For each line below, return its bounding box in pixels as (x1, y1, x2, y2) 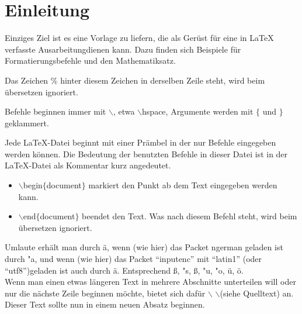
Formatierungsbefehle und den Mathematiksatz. (5, 54, 176, 67)
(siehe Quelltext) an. (220, 287, 294, 299)
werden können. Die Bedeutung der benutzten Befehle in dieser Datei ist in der (5, 147, 288, 160)
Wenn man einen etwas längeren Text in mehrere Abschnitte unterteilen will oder (5, 275, 296, 288)
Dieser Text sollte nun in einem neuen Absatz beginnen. (5, 298, 205, 310)
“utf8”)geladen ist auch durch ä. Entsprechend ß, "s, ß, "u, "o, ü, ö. (5, 264, 244, 276)
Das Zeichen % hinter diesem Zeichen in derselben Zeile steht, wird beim (5, 74, 265, 86)
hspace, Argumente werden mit (142, 105, 254, 118)
